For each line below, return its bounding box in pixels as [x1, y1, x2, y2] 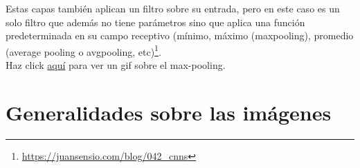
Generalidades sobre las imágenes [6, 98, 332, 126]
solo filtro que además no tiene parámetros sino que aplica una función [6, 14, 305, 29]
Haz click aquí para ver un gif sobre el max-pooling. [6, 58, 226, 72]
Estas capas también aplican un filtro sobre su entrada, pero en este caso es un [6, 1, 340, 15]
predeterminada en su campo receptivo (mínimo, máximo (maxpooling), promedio [6, 28, 354, 43]
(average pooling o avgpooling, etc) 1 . [6, 42, 161, 59]
